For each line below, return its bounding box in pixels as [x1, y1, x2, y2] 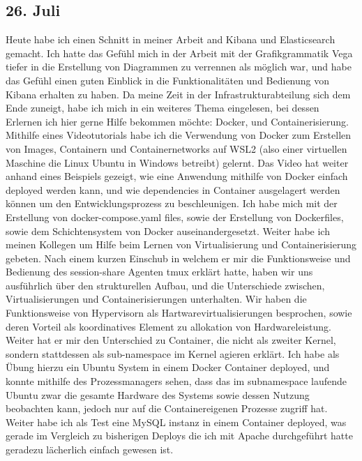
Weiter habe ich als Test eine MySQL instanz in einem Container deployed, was [6, 414, 347, 429]
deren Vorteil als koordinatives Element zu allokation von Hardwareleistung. [6, 319, 331, 333]
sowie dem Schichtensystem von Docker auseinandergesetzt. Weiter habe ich [6, 223, 330, 238]
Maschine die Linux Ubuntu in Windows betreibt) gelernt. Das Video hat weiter [6, 155, 349, 169]
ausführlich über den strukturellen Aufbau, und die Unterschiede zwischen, [6, 278, 325, 292]
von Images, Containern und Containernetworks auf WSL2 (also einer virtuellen [6, 141, 347, 156]
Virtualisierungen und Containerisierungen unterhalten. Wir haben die [6, 292, 307, 306]
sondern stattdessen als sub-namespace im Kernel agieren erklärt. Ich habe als [6, 346, 340, 361]
